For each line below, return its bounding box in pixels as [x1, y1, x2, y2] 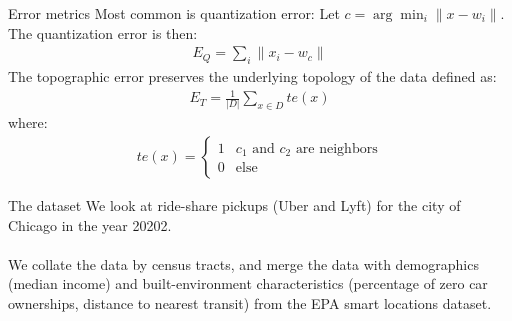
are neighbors [295, 141, 378, 156]
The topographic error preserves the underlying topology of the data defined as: [8, 66, 497, 87]
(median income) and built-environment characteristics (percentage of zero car [8, 273, 488, 294]
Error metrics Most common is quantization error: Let [8, 3, 340, 23]
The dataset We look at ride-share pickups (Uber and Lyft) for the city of [8, 195, 461, 216]
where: [8, 112, 48, 133]
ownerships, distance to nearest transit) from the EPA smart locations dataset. [8, 293, 492, 314]
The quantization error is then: [8, 22, 198, 43]
